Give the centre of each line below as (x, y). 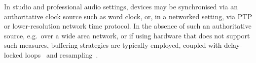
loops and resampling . (61, 54)
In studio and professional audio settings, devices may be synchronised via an (121, 6)
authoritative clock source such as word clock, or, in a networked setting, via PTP (128, 16)
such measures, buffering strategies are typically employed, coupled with (113, 45)
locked (14, 54)
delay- (233, 45)
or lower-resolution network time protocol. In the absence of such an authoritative (128, 26)
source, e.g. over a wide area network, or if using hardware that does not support (127, 35)
